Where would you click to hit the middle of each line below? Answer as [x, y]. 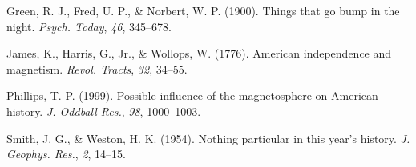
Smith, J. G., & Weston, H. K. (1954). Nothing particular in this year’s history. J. [208, 138]
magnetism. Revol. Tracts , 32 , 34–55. [97, 68]
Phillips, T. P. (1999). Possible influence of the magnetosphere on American [192, 95]
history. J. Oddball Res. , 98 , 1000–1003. [104, 111]
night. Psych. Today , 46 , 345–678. [89, 26]
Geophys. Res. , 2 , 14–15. [66, 154]
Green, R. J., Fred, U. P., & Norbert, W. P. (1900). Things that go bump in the [203, 10]
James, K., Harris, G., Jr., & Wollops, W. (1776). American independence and [199, 53]
